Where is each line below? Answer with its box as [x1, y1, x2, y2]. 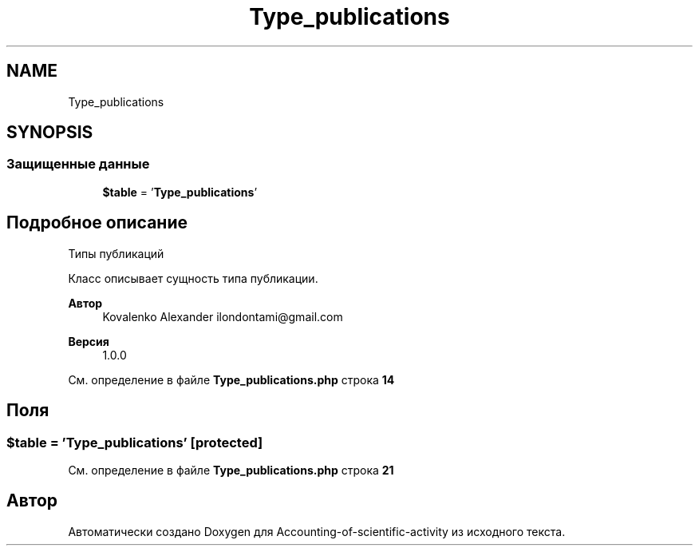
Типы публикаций [68, 246, 164, 260]
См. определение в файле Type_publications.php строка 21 [68, 463, 394, 477]
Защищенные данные [6, 156, 150, 173]
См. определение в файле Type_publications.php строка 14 [68, 372, 395, 387]
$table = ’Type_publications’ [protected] [6, 434, 263, 451]
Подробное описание [6, 212, 188, 233]
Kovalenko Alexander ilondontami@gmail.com [102, 309, 343, 324]
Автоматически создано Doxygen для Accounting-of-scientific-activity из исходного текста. [68, 524, 566, 538]
